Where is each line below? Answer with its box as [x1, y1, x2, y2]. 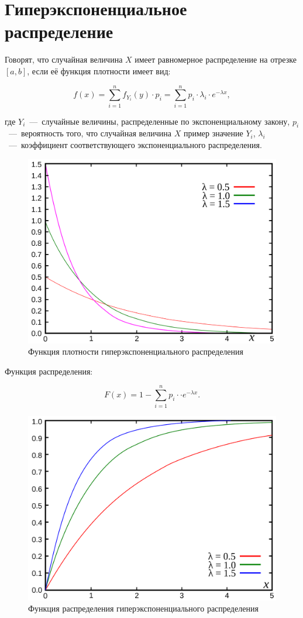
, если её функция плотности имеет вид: [27, 64, 171, 77]
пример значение [183, 127, 243, 139]
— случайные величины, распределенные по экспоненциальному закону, [29, 115, 290, 127]
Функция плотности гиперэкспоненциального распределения [28, 345, 243, 358]
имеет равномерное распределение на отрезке [135, 53, 297, 66]
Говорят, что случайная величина [5, 53, 123, 66]
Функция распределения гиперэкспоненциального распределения [28, 602, 259, 614]
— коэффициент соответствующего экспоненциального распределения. [8, 139, 262, 151]
